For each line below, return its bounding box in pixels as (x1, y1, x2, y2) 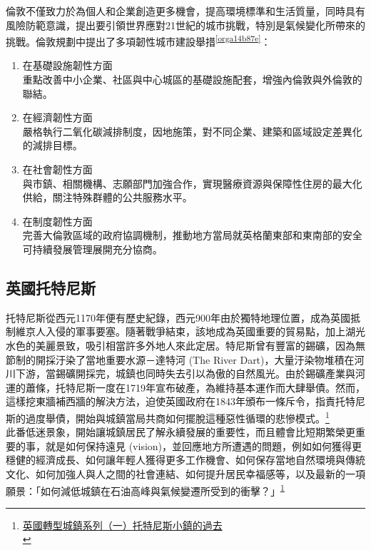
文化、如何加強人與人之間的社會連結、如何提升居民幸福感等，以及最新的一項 (6, 466, 365, 481)
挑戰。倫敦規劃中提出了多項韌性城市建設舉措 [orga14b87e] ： (6, 32, 271, 49)
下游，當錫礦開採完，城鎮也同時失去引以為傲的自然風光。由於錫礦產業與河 (15, 366, 365, 381)
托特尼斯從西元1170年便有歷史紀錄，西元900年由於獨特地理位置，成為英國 (6, 310, 350, 325)
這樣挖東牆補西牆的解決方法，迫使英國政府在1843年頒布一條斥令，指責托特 (6, 394, 355, 409)
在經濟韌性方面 (22, 110, 93, 125)
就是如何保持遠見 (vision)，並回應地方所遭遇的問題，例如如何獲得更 (45, 438, 362, 453)
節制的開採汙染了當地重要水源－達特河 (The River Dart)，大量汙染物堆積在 (6, 352, 355, 367)
